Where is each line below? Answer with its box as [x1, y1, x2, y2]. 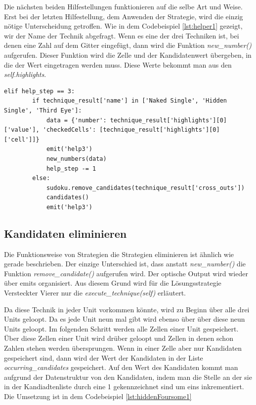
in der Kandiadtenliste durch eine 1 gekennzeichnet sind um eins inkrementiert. [4, 381, 244, 392]
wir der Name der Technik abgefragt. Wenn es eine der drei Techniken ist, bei [4, 30, 239, 40]
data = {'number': [46, 116, 107, 124]
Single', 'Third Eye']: [4, 107, 82, 114]
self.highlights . [4, 69, 46, 79]
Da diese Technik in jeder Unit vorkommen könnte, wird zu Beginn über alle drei [4, 304, 250, 314]
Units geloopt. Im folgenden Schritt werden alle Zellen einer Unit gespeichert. [4, 323, 239, 333]
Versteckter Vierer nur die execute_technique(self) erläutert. [4, 288, 186, 298]
